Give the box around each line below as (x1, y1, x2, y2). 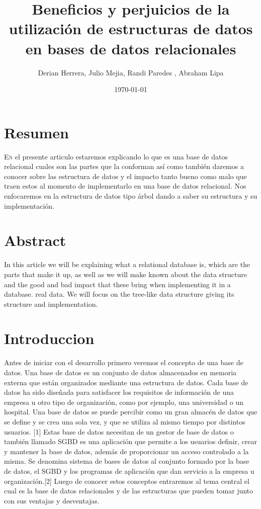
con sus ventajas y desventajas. (4, 495, 100, 505)
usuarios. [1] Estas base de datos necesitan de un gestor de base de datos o (4, 426, 234, 437)
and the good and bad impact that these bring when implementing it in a (4, 279, 231, 289)
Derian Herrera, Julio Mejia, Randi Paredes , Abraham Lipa (38, 67, 224, 77)
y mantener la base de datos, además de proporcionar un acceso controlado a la (4, 446, 249, 456)
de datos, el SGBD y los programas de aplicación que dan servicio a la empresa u (4, 465, 254, 476)
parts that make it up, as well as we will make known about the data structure (4, 269, 247, 279)
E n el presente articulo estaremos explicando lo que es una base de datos (4, 151, 228, 161)
